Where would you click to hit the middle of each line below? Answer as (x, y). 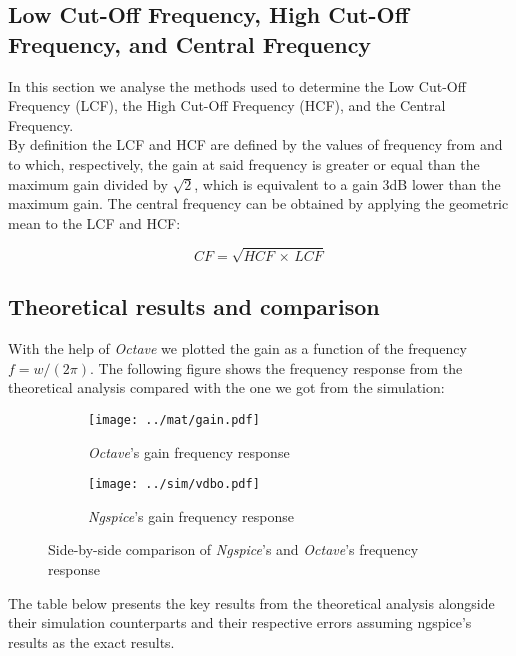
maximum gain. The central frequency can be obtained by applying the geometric (258, 203)
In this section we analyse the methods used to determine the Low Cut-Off (237, 85)
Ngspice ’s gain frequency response (191, 515)
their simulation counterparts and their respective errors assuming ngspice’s (240, 622)
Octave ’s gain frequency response (189, 451)
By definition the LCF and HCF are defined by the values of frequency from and (255, 144)
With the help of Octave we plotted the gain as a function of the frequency (237, 348)
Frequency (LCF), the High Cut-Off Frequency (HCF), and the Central (227, 105)
